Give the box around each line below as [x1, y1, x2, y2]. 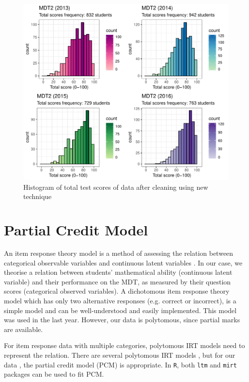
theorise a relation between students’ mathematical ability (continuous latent [4, 267, 233, 277]
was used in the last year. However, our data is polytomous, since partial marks [4, 315, 240, 325]
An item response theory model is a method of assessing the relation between [4, 248, 233, 258]
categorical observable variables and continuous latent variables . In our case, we [4, 257, 243, 267]
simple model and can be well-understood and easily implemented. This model [4, 305, 237, 315]
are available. [4, 324, 43, 334]
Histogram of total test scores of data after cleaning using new [23, 182, 208, 192]
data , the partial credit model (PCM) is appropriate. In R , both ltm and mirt [4, 359, 237, 369]
